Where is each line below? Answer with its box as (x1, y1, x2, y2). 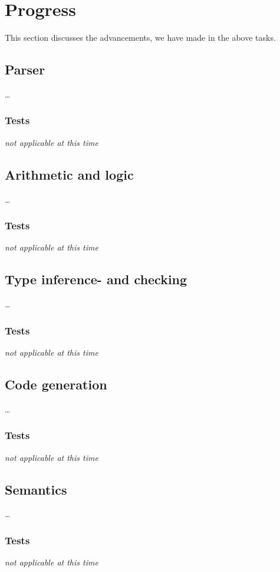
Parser (5, 60, 45, 79)
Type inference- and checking (5, 270, 187, 288)
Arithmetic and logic (5, 165, 134, 183)
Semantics (5, 480, 67, 498)
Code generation (5, 375, 107, 393)
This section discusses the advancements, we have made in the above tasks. (5, 31, 276, 44)
